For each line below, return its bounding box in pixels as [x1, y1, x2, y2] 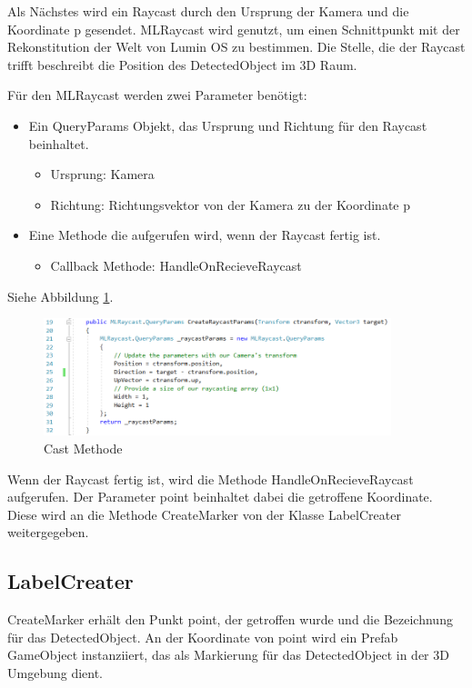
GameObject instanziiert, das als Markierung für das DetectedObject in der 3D [7, 645, 449, 664]
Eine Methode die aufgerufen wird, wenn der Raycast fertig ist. [28, 225, 381, 244]
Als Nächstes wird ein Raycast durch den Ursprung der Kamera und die [7, 2, 409, 20]
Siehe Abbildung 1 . [7, 286, 114, 305]
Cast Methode [44, 438, 123, 457]
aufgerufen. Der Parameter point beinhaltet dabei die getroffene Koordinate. [7, 487, 433, 506]
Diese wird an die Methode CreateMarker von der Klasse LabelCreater [7, 504, 401, 523]
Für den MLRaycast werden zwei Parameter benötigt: [7, 85, 307, 105]
